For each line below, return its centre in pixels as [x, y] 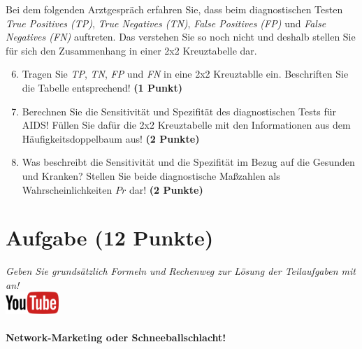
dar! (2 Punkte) [166, 189]
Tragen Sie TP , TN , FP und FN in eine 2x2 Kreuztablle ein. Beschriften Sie [185, 74]
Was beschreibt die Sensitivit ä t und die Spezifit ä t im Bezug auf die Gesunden [188, 162]
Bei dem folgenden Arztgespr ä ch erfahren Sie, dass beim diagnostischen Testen [174, 9]
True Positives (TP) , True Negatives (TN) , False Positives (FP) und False [166, 23]
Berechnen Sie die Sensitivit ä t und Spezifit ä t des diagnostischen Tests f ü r [179, 111]
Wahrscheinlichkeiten [67, 189]
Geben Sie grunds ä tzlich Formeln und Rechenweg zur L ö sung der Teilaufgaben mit [181, 271]
